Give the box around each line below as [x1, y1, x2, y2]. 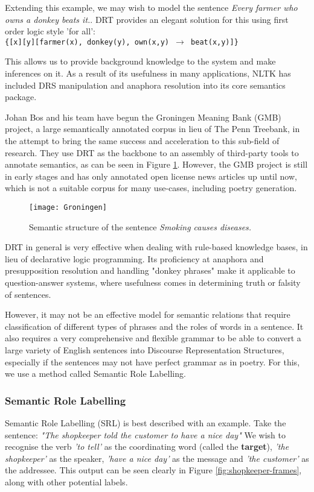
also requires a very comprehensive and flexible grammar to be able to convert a [5, 332, 301, 344]
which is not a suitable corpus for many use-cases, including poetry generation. [5, 181, 297, 194]
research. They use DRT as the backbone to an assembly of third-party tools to [5, 146, 299, 159]
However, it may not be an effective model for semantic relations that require [5, 308, 290, 321]
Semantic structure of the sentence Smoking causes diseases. [29, 220, 252, 233]
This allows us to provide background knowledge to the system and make [5, 55, 276, 68]
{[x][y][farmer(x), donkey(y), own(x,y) [5, 37, 170, 46]
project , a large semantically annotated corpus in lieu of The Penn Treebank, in [5, 122, 300, 135]
